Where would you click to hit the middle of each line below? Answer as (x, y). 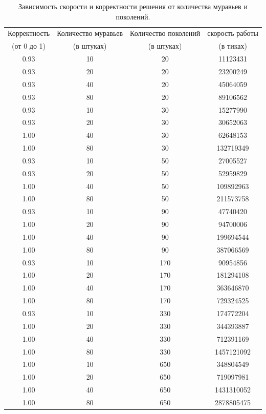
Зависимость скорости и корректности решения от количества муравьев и (133, 6)
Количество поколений (165, 33)
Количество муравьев (90, 33)
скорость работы (233, 33)
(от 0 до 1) (29, 46)
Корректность (29, 33)
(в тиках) (233, 46)
